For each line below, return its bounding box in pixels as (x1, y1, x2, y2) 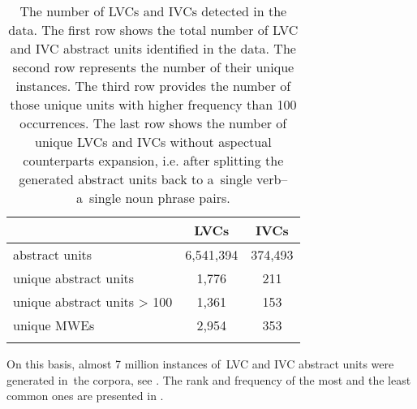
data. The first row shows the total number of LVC (8, 20, 299, 39)
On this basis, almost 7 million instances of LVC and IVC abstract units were (6, 355, 394, 372)
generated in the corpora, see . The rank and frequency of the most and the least (6, 371, 411, 388)
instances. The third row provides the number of (15, 76, 291, 95)
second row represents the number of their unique (12, 58, 294, 76)
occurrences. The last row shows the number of (19, 114, 287, 132)
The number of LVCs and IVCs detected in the (19, 2, 287, 20)
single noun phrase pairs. (88, 188, 230, 207)
